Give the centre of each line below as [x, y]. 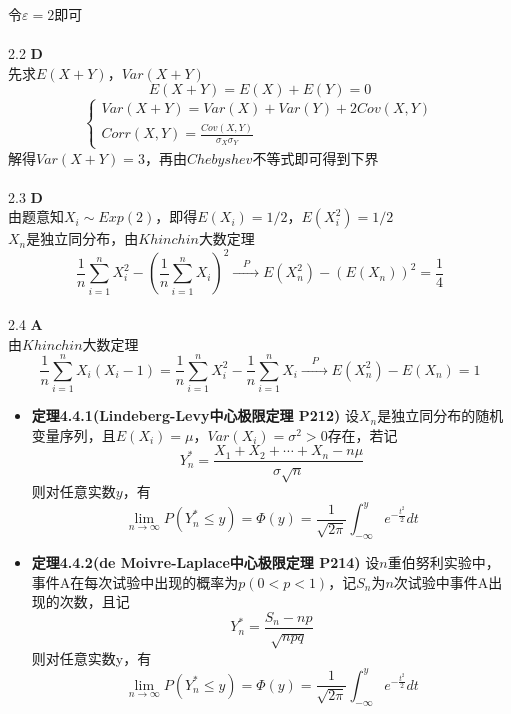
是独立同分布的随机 [440, 415]
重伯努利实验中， [443, 562]
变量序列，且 [73, 434]
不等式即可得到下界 [315, 157]
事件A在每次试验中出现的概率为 [135, 581]
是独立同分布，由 [82, 238]
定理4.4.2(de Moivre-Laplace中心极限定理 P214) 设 [205, 562]
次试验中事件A [441, 581]
